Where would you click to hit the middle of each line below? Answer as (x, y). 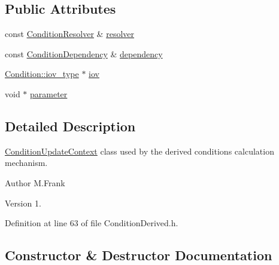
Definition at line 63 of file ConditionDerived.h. (92, 223)
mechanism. (26, 163)
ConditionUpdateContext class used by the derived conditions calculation (139, 151)
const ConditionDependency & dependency (84, 53)
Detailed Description (70, 126)
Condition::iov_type (42, 74)
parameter (49, 93)
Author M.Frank (35, 182)
